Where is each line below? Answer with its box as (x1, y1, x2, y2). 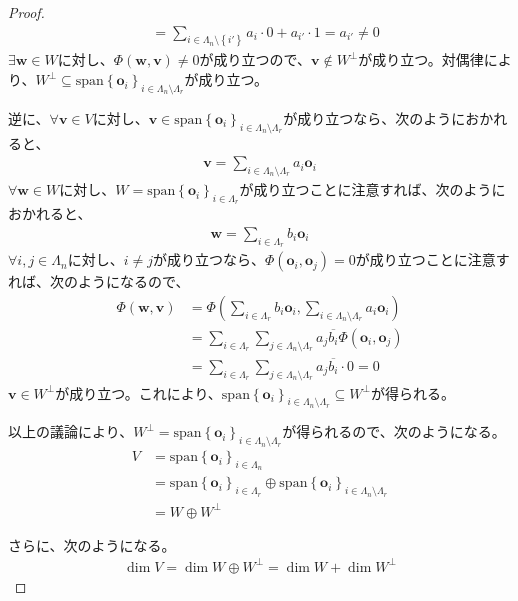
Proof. (8, 2, 45, 22)
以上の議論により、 (8, 421, 134, 442)
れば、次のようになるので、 (8, 271, 190, 292)
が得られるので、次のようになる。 (282, 421, 506, 442)
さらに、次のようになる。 (8, 534, 176, 555)
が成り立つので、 (199, 49, 312, 70)
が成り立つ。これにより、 (55, 382, 222, 403)
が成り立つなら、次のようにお (283, 107, 480, 128)
